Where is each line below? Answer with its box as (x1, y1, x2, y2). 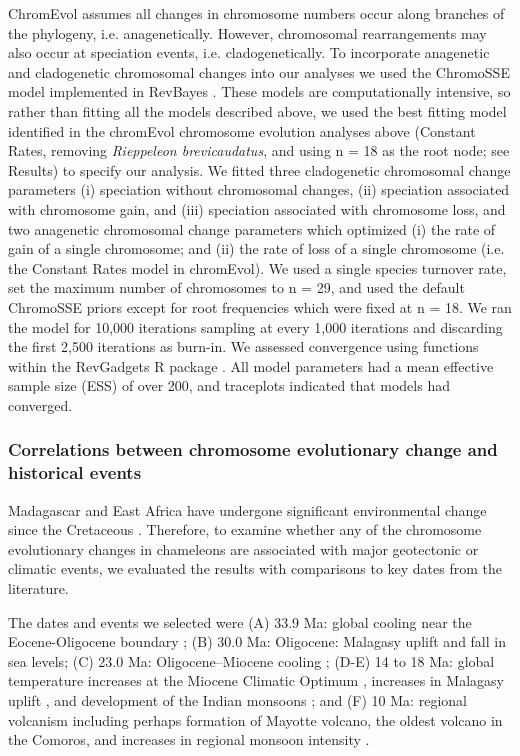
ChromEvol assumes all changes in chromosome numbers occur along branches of (8, 3, 505, 23)
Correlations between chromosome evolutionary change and (8, 437, 498, 462)
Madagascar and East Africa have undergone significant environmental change (8, 499, 487, 520)
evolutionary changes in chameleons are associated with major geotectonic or (8, 538, 479, 559)
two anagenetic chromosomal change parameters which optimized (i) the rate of (8, 218, 496, 239)
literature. (8, 577, 69, 598)
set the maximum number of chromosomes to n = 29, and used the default (8, 277, 465, 298)
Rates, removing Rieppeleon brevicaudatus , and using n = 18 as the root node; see (8, 140, 510, 161)
